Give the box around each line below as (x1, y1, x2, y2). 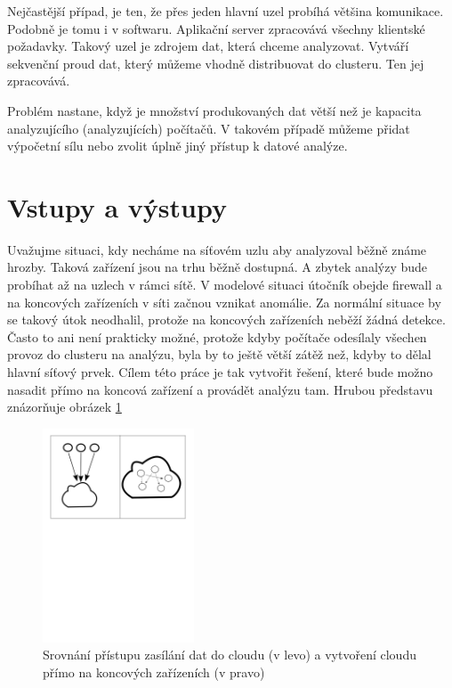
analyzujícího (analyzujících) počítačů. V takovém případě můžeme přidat (7, 119, 410, 137)
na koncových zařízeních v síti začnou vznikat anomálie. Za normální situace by (7, 292, 441, 311)
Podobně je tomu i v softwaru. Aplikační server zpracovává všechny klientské (7, 19, 425, 37)
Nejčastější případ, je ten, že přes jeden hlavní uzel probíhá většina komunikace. (7, 2, 444, 20)
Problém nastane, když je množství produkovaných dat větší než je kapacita (7, 101, 422, 119)
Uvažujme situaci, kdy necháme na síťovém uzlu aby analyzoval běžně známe (7, 240, 427, 258)
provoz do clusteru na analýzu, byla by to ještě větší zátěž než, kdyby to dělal (7, 345, 432, 364)
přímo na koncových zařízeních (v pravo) (43, 662, 265, 681)
